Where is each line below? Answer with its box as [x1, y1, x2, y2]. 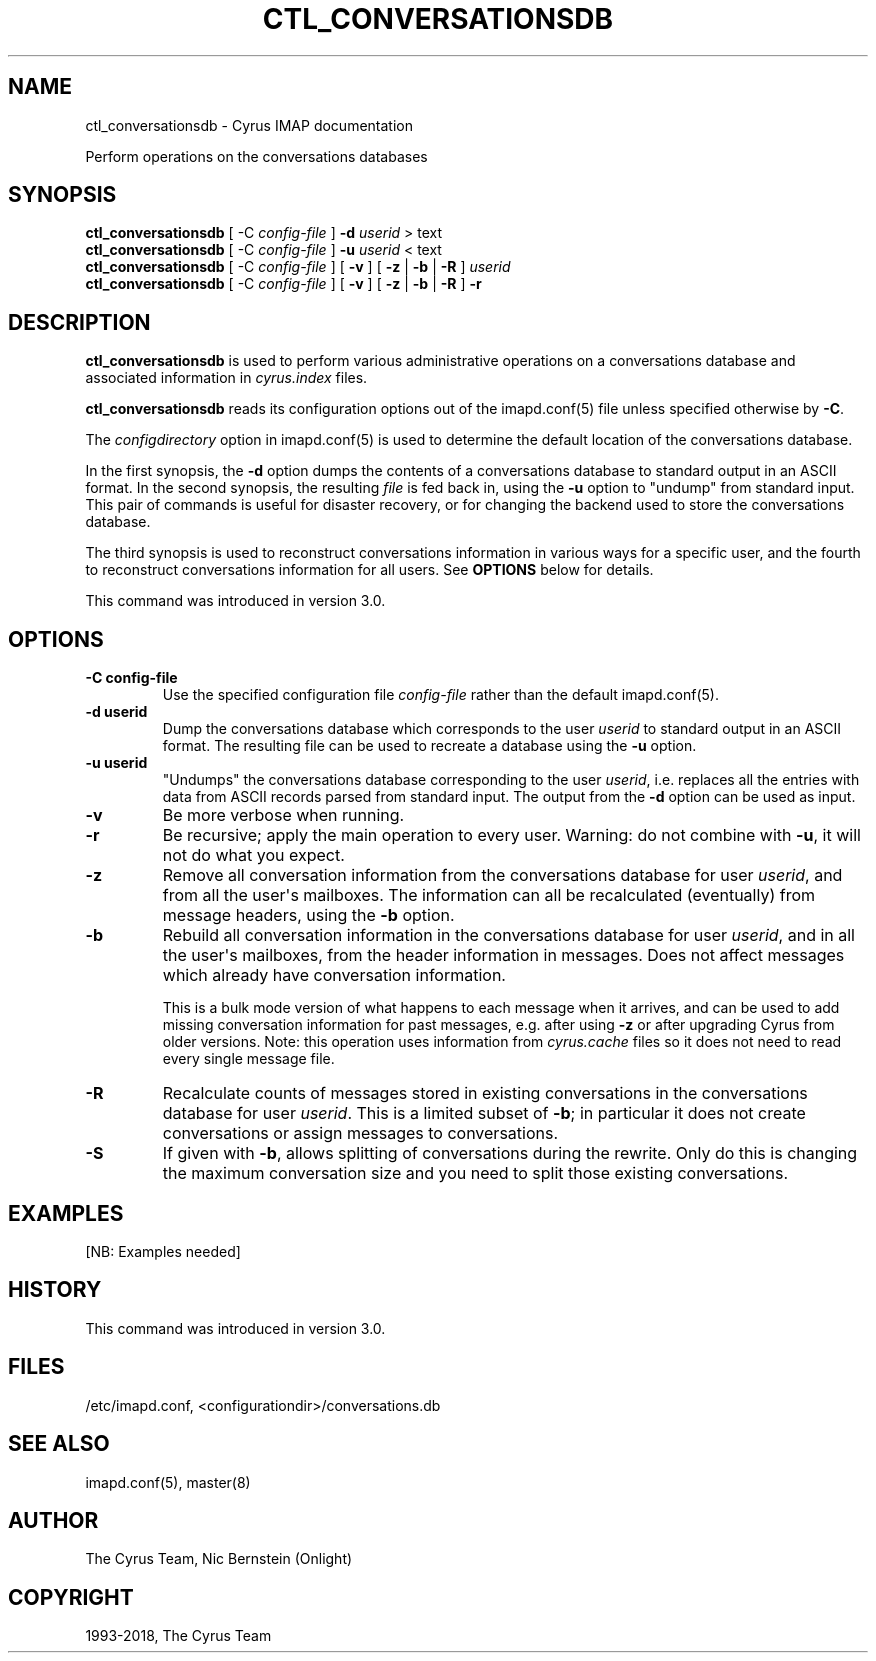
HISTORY [8, 1277, 102, 1303]
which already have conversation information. [162, 965, 506, 986]
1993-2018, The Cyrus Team [85, 1627, 272, 1645]
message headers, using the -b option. [162, 905, 455, 926]
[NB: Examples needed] [85, 1242, 241, 1260]
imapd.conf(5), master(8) [85, 1473, 251, 1491]
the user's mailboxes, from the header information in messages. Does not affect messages [162, 945, 845, 966]
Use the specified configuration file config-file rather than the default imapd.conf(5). [162, 686, 719, 704]
